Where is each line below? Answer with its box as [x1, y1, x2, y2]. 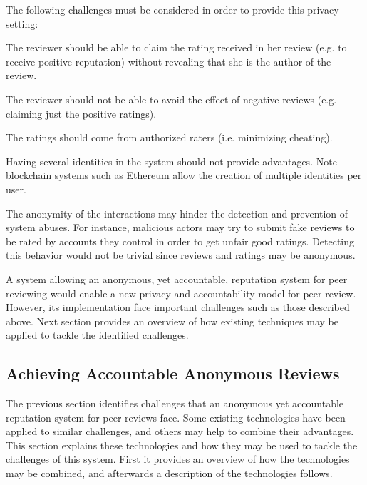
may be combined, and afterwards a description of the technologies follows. [6, 466, 333, 481]
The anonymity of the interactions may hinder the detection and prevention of [6, 205, 348, 220]
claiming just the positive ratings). [6, 106, 157, 121]
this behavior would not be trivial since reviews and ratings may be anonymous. [6, 247, 356, 262]
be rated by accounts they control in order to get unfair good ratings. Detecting [6, 233, 355, 248]
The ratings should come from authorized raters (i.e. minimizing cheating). [6, 130, 333, 145]
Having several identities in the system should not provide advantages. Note [6, 153, 337, 168]
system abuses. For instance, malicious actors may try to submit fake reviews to [6, 220, 355, 235]
